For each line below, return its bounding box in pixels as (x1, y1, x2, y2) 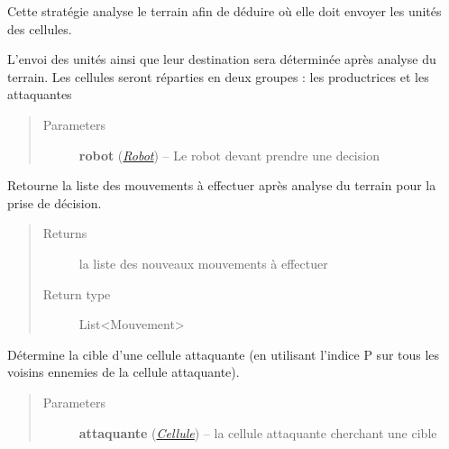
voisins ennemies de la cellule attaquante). (7, 362, 240, 381)
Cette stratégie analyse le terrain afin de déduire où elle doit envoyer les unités (7, 2, 442, 20)
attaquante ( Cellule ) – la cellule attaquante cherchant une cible (78, 423, 437, 442)
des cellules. (7, 19, 72, 38)
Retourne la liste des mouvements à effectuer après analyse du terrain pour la (7, 176, 436, 195)
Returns (42, 224, 87, 243)
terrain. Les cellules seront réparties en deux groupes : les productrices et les (7, 67, 429, 86)
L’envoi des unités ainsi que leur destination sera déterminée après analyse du (7, 50, 436, 69)
